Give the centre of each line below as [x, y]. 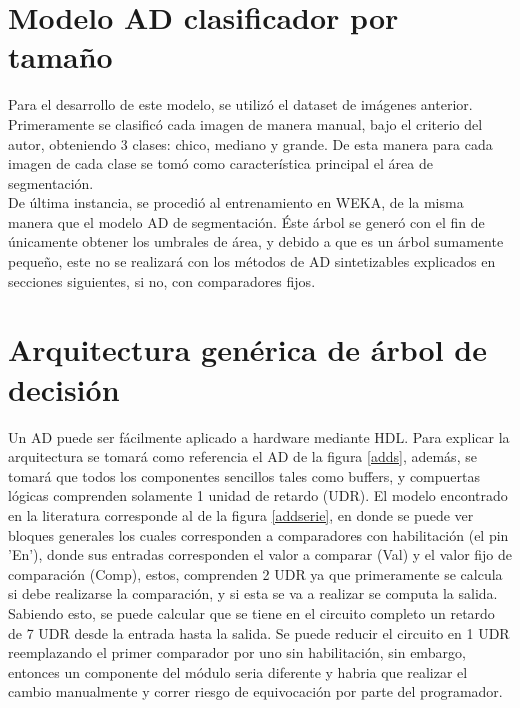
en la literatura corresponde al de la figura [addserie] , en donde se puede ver [241, 514]
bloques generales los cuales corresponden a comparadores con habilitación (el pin [258, 534]
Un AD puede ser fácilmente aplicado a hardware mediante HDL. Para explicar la [259, 436]
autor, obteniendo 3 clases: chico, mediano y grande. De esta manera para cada [250, 143]
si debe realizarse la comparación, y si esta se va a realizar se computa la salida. [253, 593]
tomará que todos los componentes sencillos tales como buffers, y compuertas [244, 475]
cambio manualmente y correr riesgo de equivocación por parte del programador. [255, 691]
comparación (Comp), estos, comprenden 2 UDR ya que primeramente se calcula [255, 573]
